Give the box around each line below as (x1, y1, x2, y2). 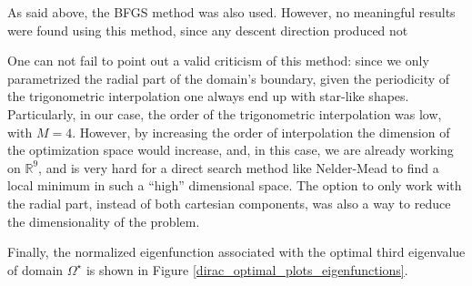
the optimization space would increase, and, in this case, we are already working (7, 140, 454, 159)
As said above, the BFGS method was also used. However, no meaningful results (7, 3, 456, 21)
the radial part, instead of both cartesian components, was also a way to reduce (7, 193, 451, 212)
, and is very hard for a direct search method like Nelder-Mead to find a (38, 158, 439, 177)
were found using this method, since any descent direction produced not (7, 20, 408, 39)
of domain (7, 260, 64, 279)
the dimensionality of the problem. (7, 211, 200, 230)
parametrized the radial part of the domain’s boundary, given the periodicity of (7, 68, 450, 87)
